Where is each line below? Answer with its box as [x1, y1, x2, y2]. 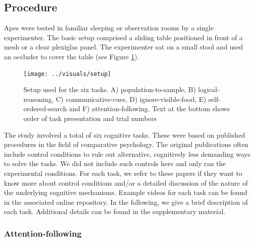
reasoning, [23, 94, 54, 104]
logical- [198, 84, 220, 95]
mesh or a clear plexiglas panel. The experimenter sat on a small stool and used [4, 42, 243, 52]
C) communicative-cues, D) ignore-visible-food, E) [56, 94, 207, 104]
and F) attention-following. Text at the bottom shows [69, 103, 230, 114]
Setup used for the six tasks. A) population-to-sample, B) [23, 84, 196, 95]
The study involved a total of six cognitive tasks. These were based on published [4, 129, 245, 140]
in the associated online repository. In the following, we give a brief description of [4, 196, 248, 207]
